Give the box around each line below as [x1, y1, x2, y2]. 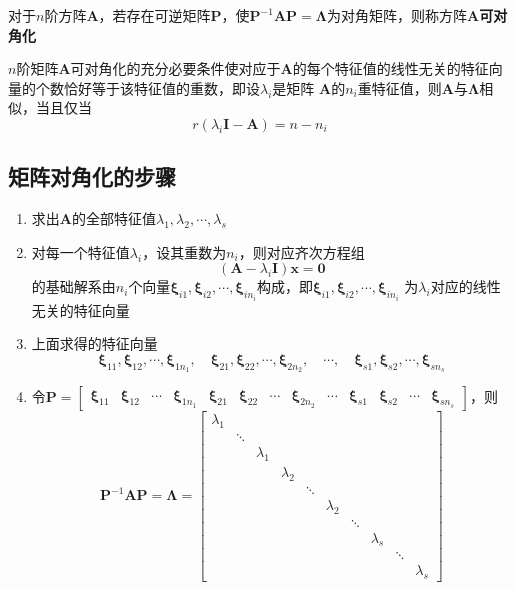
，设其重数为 [142, 241, 227, 262]
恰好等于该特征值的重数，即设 [63, 77, 260, 98]
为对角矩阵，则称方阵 [327, 5, 468, 25]
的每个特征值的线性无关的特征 [292, 58, 489, 79]
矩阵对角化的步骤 [8, 161, 176, 192]
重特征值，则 [357, 77, 442, 98]
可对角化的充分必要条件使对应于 [70, 58, 281, 79]
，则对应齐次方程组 [238, 241, 365, 262]
